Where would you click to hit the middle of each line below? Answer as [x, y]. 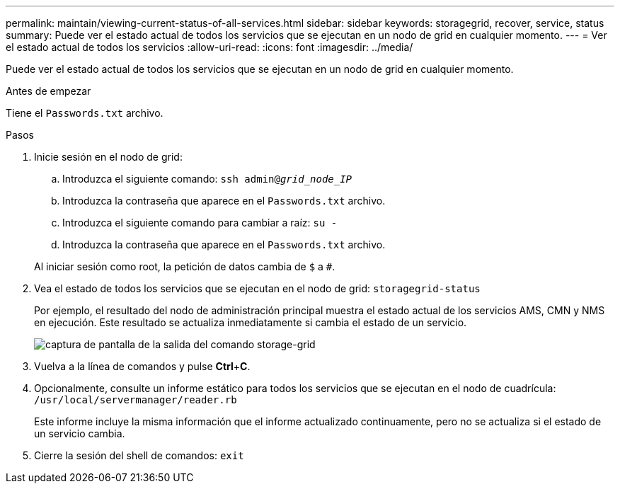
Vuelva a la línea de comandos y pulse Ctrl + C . [142, 366]
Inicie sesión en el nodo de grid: [108, 157]
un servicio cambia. [80, 433]
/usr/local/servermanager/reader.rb [136, 400]
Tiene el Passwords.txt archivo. [85, 113]
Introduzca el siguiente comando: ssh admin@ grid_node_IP [207, 179]
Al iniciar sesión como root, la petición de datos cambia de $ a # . [185, 266]
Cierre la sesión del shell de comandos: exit [139, 455]
